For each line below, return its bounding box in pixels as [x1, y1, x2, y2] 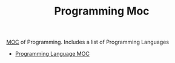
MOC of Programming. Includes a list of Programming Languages [6, 38, 170, 46]
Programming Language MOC [15, 50, 90, 58]
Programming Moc [54, 4, 150, 18]
